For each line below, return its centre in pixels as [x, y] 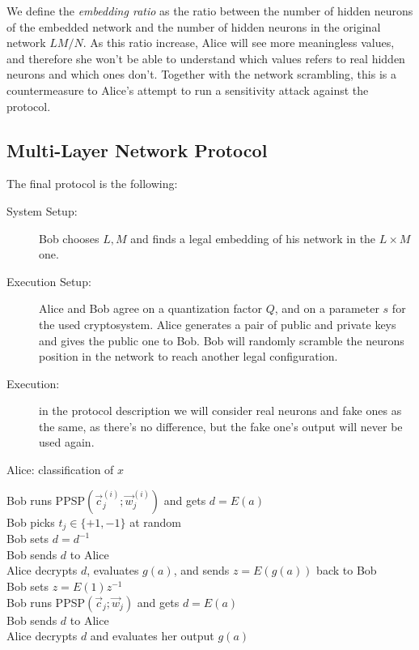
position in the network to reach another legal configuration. [188, 356]
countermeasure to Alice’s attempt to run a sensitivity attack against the [188, 90]
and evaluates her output [152, 636]
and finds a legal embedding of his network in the [253, 238]
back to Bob [347, 570]
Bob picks [31, 522]
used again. [67, 442]
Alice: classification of [60, 470]
